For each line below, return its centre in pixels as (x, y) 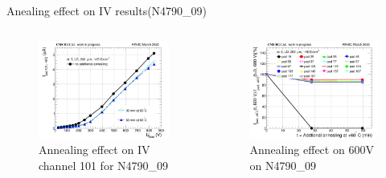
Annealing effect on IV (94, 150)
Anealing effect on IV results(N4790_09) (107, 10)
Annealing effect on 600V (312, 150)
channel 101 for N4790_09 (104, 165)
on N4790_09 (283, 165)
